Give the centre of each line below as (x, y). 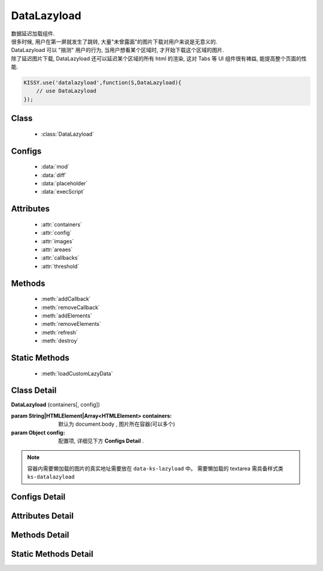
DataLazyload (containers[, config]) (56, 405)
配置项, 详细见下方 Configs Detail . (101, 441)
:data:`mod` (55, 167)
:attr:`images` (57, 241)
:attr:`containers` (62, 224)
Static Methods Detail (52, 554)
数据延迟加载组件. (33, 33)
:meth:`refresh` (59, 332)
